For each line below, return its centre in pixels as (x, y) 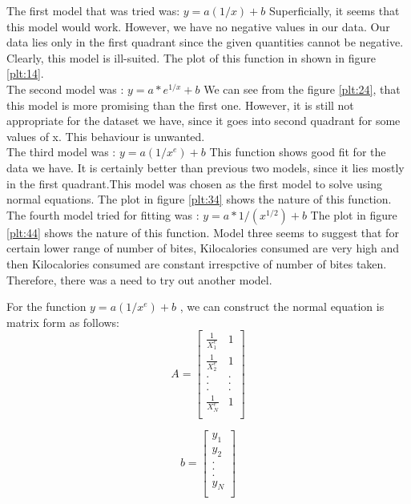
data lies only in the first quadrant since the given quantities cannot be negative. (205, 42)
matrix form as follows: (63, 322)
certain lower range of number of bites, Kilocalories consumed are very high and (203, 248)
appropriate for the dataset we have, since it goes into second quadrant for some (203, 121)
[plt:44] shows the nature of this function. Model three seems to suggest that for (203, 232)
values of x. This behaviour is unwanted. (106, 136)
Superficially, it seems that (334, 10)
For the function (46, 306)
